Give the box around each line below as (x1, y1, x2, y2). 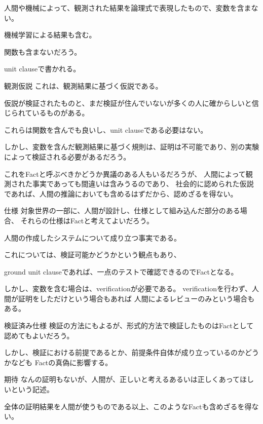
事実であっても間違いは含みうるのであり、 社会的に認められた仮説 (32, 178, 254, 189)
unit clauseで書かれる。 (4, 63, 81, 74)
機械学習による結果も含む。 (4, 29, 96, 40)
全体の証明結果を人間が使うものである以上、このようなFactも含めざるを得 (4, 401, 252, 411)
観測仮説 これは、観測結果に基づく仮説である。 (4, 80, 163, 91)
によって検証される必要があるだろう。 (4, 151, 131, 162)
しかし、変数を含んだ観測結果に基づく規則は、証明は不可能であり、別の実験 (4, 141, 259, 152)
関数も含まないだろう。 (4, 46, 82, 57)
